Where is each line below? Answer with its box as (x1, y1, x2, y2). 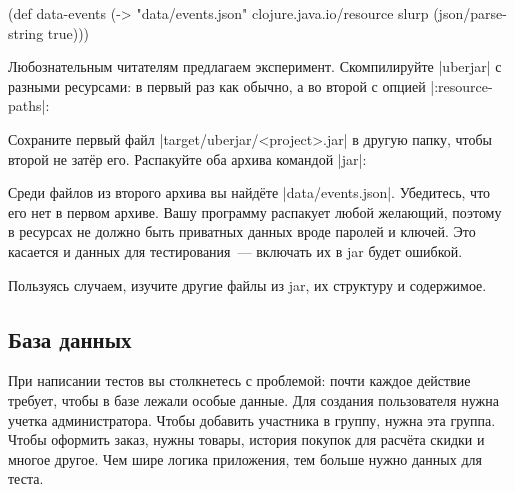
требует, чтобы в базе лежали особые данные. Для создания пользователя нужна (8, 389, 499, 410)
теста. (8, 468, 44, 489)
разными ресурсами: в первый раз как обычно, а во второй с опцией (8, 75, 426, 96)
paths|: (8, 95, 50, 116)
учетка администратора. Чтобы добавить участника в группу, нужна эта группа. (8, 409, 496, 430)
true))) (47, 22, 90, 43)
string (8, 22, 44, 43)
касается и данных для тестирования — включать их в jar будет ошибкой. (8, 240, 463, 261)
